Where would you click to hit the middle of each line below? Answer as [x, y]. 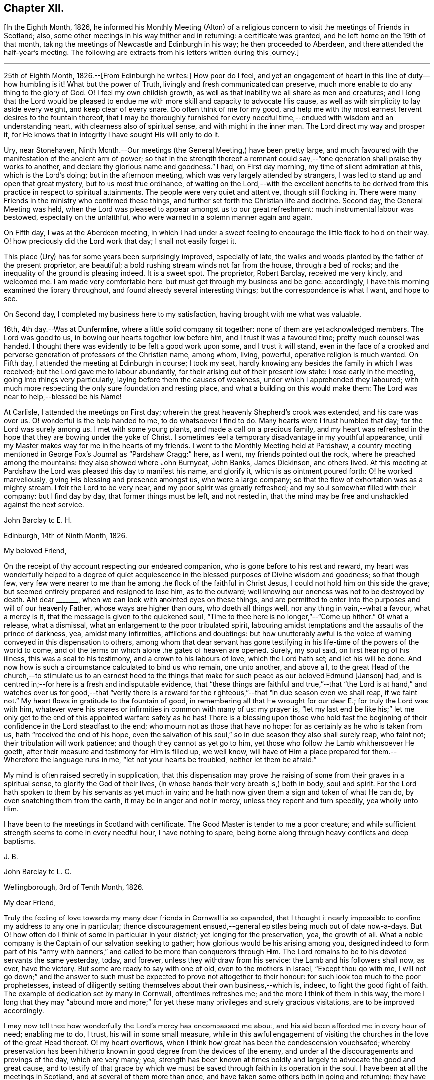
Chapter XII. [34, 8]
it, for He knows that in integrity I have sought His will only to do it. [112, 135]
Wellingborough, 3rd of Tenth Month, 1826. [74, 887]
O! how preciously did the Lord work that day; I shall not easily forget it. [120, 241]
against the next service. [44, 505]
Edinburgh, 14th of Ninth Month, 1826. [66, 536]
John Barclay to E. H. [38, 520]
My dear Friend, [30, 903]
